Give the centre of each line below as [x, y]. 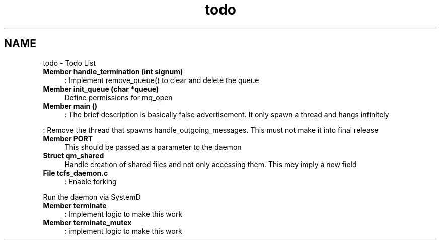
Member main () [70, 106]
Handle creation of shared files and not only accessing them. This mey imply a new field [211, 164]
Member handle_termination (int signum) [113, 71]
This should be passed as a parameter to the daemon [153, 147]
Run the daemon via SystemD [92, 197]
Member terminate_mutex [87, 222]
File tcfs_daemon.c [76, 173]
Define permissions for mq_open [119, 97]
